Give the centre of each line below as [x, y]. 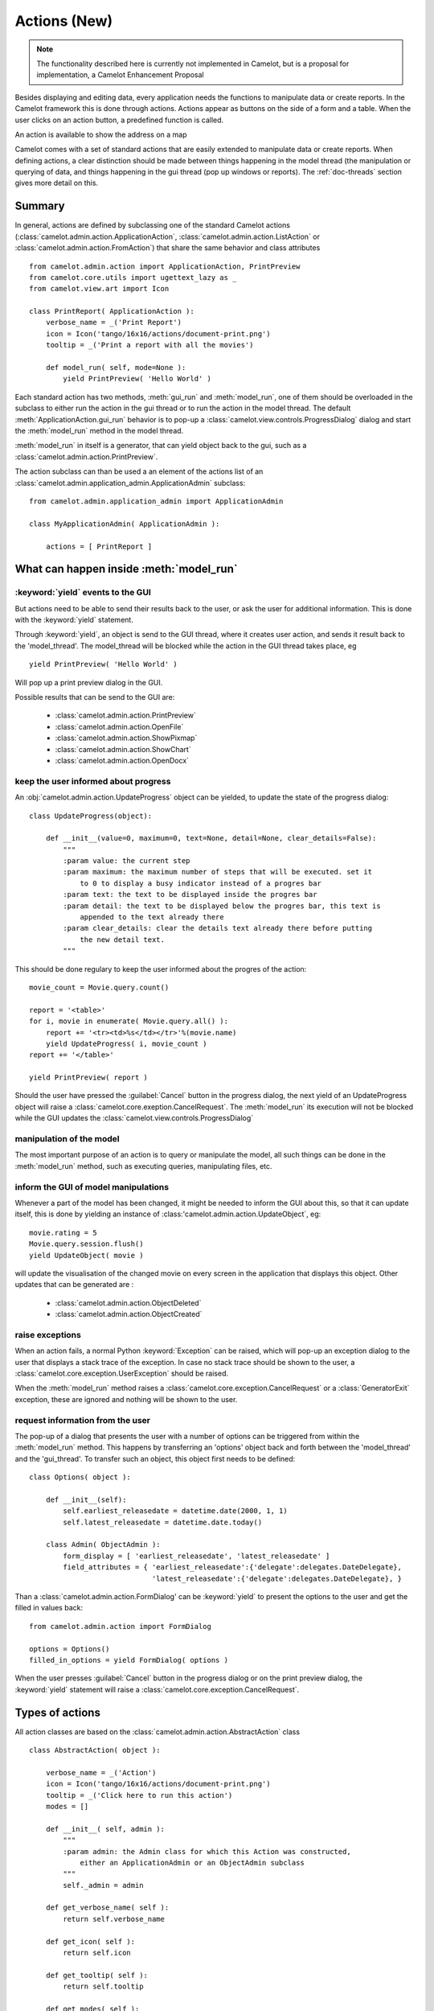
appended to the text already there [152, 917]
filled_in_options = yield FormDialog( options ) [129, 1660]
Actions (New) [64, 21]
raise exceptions [48, 1334]
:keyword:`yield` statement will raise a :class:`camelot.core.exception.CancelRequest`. [157, 1689]
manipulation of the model [67, 1139]
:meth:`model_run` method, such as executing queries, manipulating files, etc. [143, 1166]
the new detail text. [122, 940]
